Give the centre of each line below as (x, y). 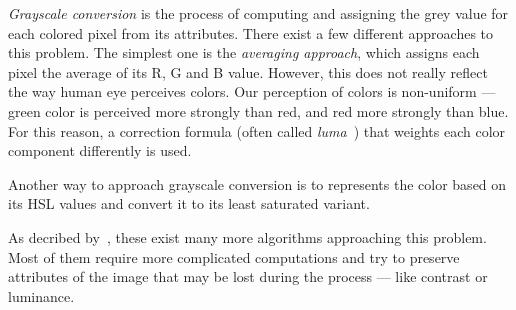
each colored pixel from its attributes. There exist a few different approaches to (251, 32)
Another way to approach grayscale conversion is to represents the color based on (257, 183)
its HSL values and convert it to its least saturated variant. (189, 203)
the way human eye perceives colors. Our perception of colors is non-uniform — (252, 91)
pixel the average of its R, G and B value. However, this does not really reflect (248, 71)
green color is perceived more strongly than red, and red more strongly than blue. (258, 110)
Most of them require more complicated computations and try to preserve (234, 256)
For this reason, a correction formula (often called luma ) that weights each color (257, 130)
